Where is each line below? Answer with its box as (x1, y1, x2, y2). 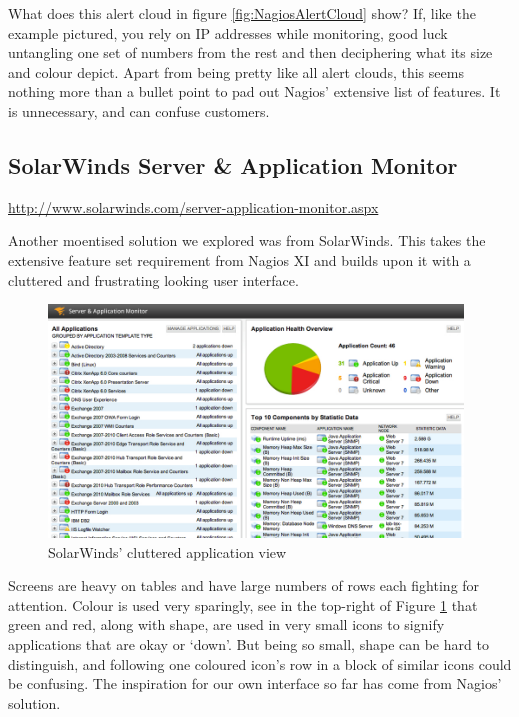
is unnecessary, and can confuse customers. (8, 100, 270, 121)
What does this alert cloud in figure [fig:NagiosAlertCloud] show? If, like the (8, 3, 476, 23)
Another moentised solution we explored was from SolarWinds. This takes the (8, 230, 486, 251)
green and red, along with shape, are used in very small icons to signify (8, 614, 445, 635)
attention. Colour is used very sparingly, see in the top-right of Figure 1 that (8, 594, 478, 615)
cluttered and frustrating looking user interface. (8, 269, 299, 290)
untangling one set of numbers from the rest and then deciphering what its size (8, 42, 493, 63)
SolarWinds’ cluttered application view (48, 541, 287, 562)
